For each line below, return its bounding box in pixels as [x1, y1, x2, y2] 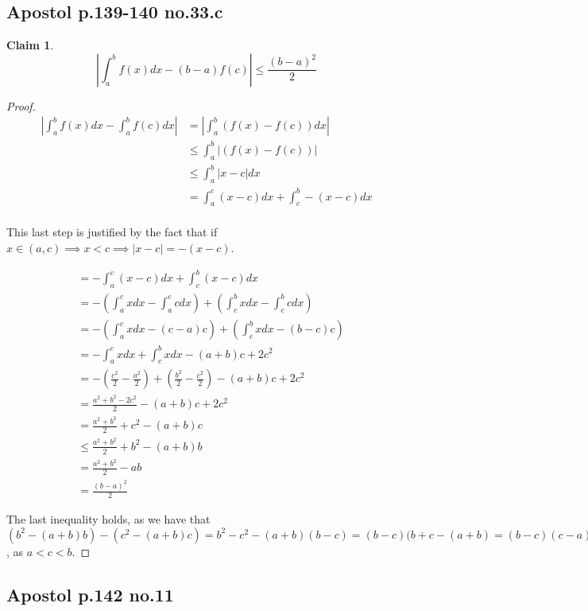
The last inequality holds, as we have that [6, 511, 211, 527]
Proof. [6, 97, 36, 114]
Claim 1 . [6, 37, 54, 53]
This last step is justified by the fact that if [6, 224, 218, 240]
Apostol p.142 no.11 [6, 582, 174, 606]
